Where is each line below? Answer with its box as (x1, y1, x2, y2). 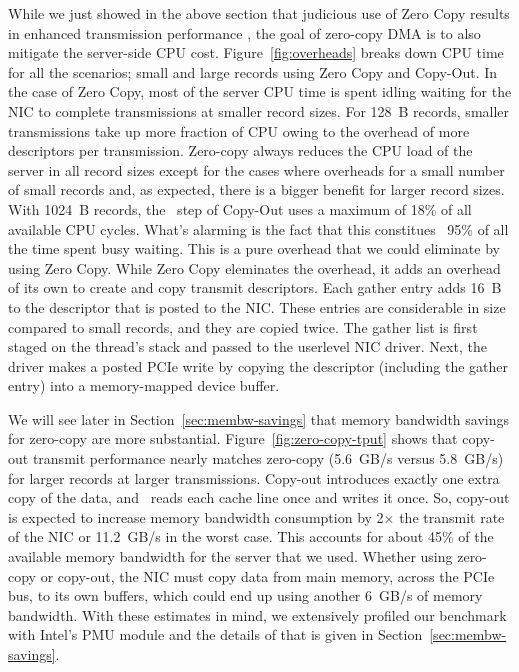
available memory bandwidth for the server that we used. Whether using (8, 546, 453, 567)
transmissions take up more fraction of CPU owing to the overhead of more (8, 120, 470, 141)
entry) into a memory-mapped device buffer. (8, 375, 280, 396)
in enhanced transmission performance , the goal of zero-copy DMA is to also (8, 22, 481, 43)
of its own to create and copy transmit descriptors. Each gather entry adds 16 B (8, 277, 502, 298)
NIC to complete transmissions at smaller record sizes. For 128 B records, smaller (8, 100, 510, 121)
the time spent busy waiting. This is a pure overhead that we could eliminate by (8, 238, 500, 259)
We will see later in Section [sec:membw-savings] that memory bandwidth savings (8, 408, 510, 429)
